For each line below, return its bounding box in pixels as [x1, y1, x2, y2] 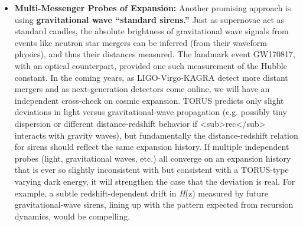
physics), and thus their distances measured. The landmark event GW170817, [14, 48, 295, 60]
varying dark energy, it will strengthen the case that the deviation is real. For [14, 175, 295, 187]
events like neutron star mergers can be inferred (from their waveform [14, 36, 267, 48]
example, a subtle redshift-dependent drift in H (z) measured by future [14, 186, 269, 199]
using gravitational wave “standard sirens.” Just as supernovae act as [14, 13, 285, 25]
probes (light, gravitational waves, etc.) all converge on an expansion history [14, 152, 291, 164]
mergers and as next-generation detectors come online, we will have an [14, 83, 270, 95]
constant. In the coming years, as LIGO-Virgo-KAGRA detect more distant [14, 71, 288, 83]
